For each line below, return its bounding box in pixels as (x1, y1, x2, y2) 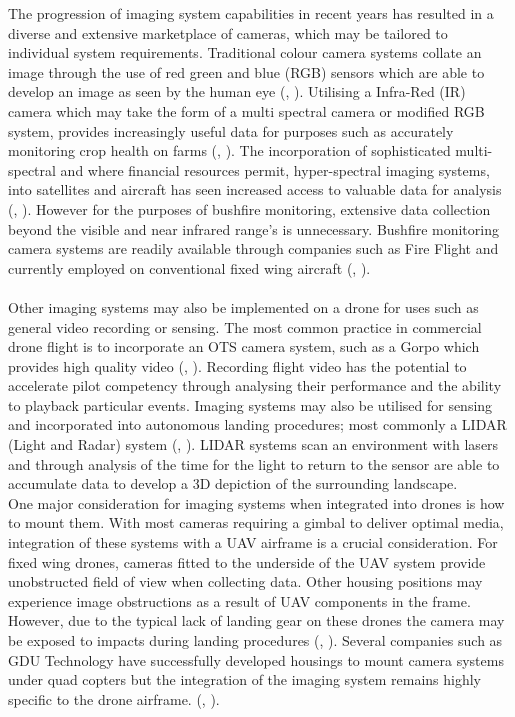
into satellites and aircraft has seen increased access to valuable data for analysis (8, 179, 502, 200)
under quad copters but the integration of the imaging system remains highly (8, 669, 481, 690)
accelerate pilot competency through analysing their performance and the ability (8, 375, 502, 396)
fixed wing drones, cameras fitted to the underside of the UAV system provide (8, 551, 486, 572)
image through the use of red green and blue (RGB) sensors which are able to (8, 61, 485, 82)
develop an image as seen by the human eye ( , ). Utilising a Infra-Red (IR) (8, 81, 466, 102)
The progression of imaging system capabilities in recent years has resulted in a (8, 3, 494, 23)
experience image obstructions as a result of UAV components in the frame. (8, 590, 471, 611)
